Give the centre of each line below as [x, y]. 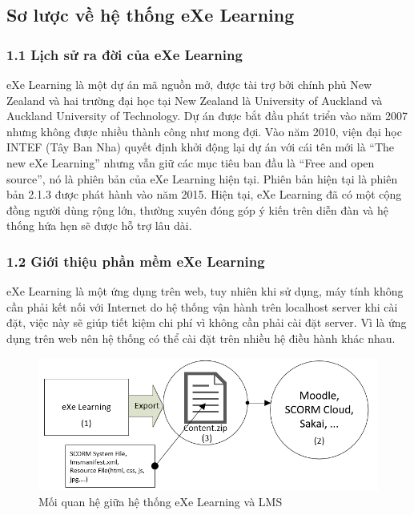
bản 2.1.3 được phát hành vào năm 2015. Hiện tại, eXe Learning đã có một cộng [204, 194]
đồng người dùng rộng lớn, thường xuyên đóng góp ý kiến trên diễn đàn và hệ [197, 209]
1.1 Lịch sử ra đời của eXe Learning [125, 54]
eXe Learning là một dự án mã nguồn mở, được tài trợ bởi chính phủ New [189, 84]
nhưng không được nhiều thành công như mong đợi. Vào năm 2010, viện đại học [204, 131]
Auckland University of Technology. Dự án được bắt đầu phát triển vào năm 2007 [207, 116]
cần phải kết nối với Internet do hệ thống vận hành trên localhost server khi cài [202, 306]
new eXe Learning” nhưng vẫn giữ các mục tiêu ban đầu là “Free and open [191, 162]
